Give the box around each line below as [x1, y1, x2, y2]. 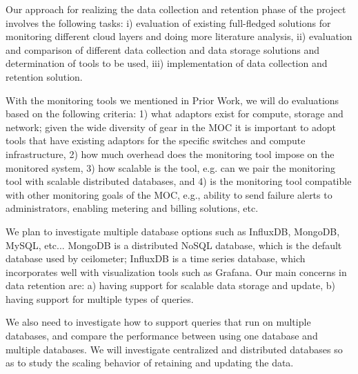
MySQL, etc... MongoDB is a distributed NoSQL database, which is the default [6, 237, 342, 252]
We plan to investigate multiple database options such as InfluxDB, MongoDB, [6, 224, 340, 238]
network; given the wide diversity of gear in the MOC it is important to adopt [6, 119, 337, 134]
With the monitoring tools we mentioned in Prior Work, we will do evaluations [6, 92, 339, 107]
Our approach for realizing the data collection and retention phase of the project [6, 2, 346, 16]
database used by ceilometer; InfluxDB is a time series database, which [6, 251, 306, 266]
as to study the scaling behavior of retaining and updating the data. [6, 355, 294, 370]
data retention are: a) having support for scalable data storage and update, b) [6, 278, 336, 293]
